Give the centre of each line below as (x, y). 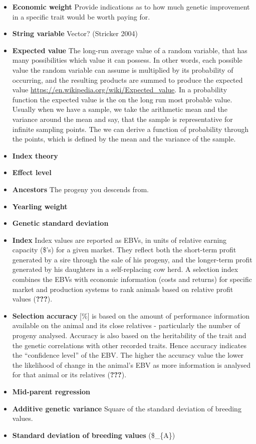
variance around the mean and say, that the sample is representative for (122, 119)
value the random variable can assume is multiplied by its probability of (123, 69)
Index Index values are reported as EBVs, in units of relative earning (119, 240)
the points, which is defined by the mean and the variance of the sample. (124, 139)
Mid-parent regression (51, 391)
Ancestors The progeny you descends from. (80, 189)
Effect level (32, 172)
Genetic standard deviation (60, 223)
